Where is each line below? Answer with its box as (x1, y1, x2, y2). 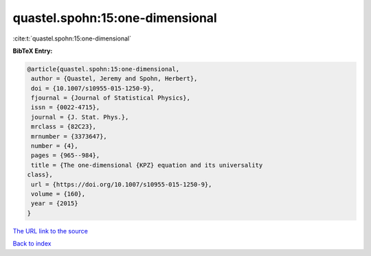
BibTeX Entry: (12, 47, 53, 55)
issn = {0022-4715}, (31, 104, 100, 111)
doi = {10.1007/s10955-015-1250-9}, (31, 84, 155, 92)
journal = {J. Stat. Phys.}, (31, 113, 129, 121)
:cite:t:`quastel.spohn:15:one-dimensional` (12, 34, 132, 43)
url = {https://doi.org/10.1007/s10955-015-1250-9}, (31, 181, 212, 188)
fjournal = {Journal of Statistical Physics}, (31, 94, 190, 102)
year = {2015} (31, 200, 78, 207)
